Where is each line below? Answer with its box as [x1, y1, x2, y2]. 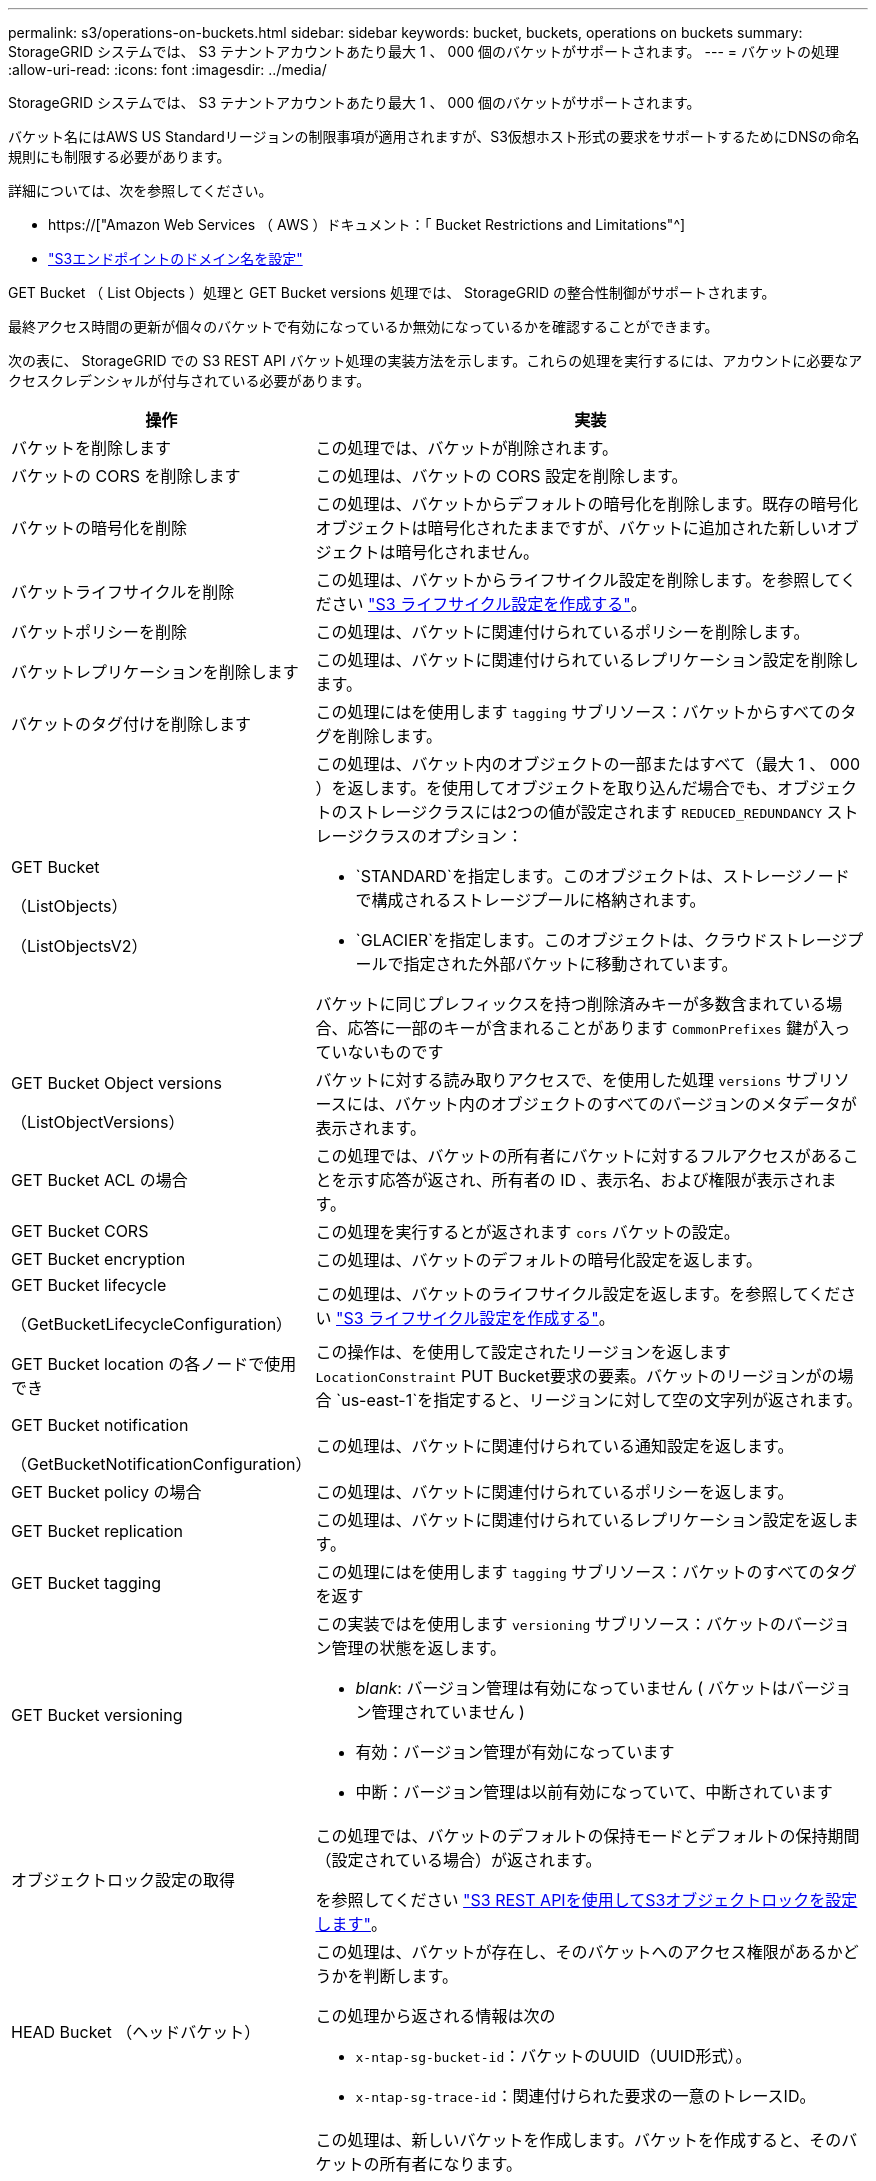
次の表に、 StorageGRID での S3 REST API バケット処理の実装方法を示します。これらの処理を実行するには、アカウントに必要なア [8, 352, 863, 369]
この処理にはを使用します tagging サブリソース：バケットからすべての [315, 702, 841, 722]
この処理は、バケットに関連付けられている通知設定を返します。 [315, 1436, 794, 1456]
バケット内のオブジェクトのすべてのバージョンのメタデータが [394, 1094, 857, 1114]
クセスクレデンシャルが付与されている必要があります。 [8, 372, 371, 389]
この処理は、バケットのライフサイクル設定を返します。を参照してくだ [315, 1284, 841, 1304]
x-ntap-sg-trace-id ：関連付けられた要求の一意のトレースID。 [355, 2086, 816, 2106]
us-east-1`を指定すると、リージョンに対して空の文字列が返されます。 [341, 1390, 863, 1410]
